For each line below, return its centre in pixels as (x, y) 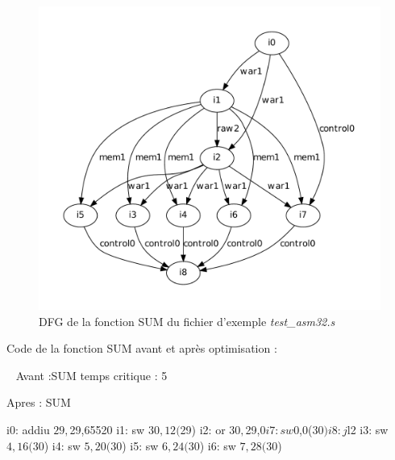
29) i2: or (203, 429)
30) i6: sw (212, 445)
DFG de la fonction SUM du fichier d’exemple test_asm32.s (187, 321)
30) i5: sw (135, 445)
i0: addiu (28, 429)
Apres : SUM (39, 402)
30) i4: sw (56, 445)
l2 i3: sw (368, 429)
